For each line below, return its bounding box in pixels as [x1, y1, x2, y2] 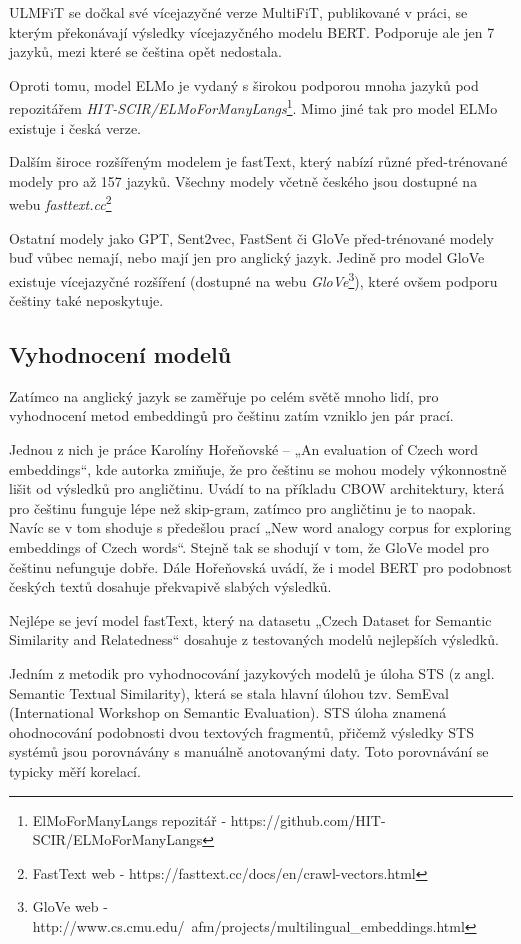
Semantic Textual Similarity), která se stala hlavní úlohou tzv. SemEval [9, 682, 449, 703]
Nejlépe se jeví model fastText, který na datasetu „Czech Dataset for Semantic [9, 609, 492, 630]
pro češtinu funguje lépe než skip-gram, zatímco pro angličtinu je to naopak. [9, 497, 476, 518]
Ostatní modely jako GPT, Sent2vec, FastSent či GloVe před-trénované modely [9, 227, 494, 248]
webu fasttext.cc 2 [9, 191, 112, 215]
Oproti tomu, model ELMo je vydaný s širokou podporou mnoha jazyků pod [9, 74, 479, 95]
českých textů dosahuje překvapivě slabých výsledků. [9, 576, 332, 597]
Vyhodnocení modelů [9, 339, 232, 370]
